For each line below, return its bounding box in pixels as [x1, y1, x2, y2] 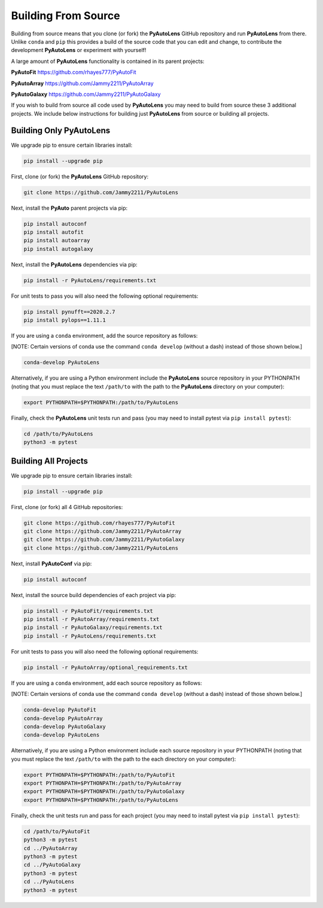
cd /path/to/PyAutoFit [23, 828, 90, 835]
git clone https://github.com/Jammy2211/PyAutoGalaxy [23, 536, 185, 543]
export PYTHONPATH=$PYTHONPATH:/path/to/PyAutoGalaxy [23, 788, 185, 795]
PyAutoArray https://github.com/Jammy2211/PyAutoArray [11, 80, 154, 87]
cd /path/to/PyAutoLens [23, 430, 94, 437]
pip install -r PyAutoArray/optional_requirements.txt [23, 664, 188, 671]
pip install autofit [23, 228, 84, 235]
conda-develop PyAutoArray [23, 715, 103, 722]
